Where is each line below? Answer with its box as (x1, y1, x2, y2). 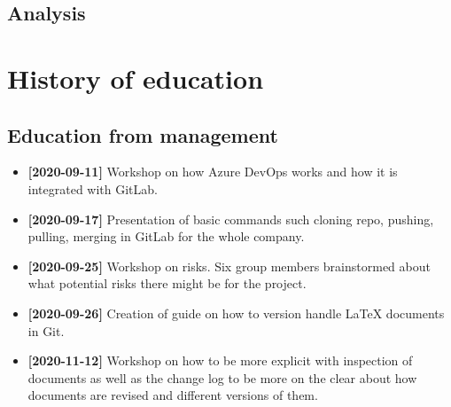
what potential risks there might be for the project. (27, 274, 307, 293)
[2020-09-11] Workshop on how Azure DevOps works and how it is (27, 162, 398, 181)
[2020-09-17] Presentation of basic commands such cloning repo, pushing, (27, 209, 434, 228)
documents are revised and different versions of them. (27, 386, 318, 404)
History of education (7, 59, 264, 96)
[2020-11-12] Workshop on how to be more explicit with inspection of (27, 351, 413, 370)
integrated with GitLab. (27, 179, 158, 198)
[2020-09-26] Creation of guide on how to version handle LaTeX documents (27, 303, 445, 322)
